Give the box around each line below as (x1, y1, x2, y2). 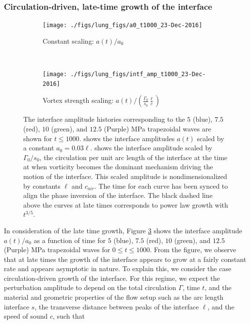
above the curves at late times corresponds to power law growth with (23, 199, 228, 210)
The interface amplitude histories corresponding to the (23, 114, 185, 124)
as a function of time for (33, 235, 106, 245)
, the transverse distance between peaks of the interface (34, 301, 199, 311)
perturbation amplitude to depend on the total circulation (4, 282, 176, 292)
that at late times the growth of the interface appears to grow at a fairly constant (4, 254, 247, 264)
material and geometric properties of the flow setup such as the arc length (4, 292, 224, 302)
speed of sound (4, 311, 48, 321)
